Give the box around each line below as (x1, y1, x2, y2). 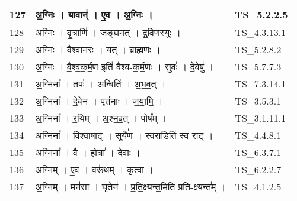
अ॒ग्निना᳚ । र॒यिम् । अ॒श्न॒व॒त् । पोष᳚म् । (35, 111, 167, 125)
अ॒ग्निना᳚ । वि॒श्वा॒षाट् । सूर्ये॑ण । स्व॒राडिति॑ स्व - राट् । (35, 128, 213, 142)
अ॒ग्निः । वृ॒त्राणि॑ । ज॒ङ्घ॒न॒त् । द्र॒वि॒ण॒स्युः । (35, 25, 181, 39)
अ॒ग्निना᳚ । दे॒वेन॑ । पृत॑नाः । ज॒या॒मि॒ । (35, 94, 163, 108)
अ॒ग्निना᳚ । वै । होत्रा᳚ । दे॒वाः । (35, 145, 140, 159)
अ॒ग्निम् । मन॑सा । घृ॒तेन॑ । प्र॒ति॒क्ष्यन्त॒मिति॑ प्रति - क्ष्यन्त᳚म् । (35, 180, 226, 193)
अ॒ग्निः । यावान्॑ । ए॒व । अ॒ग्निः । (35, 8, 153, 21)
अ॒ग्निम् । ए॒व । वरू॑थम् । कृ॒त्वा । (35, 163, 154, 176)
